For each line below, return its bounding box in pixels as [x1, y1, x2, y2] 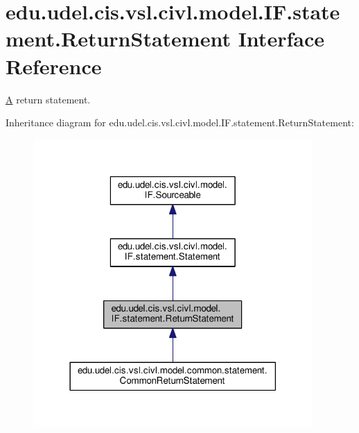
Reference [6, 51, 102, 80]
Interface [238, 24, 324, 53]
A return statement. [6, 92, 91, 106]
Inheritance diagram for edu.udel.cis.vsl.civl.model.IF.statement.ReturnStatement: [6, 115, 354, 130]
